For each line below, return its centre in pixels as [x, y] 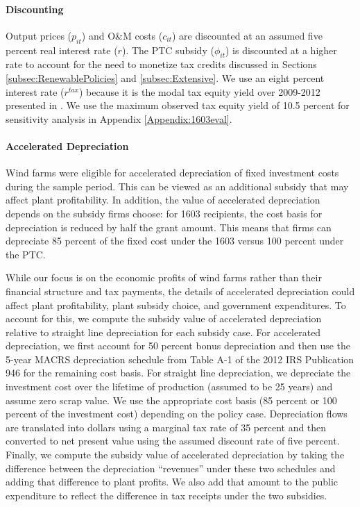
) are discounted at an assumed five [247, 35]
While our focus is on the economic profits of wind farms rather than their [164, 277]
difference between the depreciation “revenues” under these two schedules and [171, 468]
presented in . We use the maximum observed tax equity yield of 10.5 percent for [178, 105]
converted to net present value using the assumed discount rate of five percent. [173, 441]
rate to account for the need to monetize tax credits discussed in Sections [161, 64]
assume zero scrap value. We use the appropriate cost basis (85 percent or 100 [171, 400]
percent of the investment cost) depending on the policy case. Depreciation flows [177, 414]
